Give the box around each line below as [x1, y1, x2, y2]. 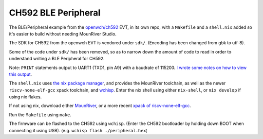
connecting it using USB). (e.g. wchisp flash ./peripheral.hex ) [9, 127, 148, 133]
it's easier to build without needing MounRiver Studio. [9, 31, 117, 36]
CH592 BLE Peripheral [9, 7, 101, 18]
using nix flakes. [9, 94, 42, 100]
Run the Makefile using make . [9, 112, 72, 118]
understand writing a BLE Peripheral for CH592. [9, 56, 105, 62]
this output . [9, 71, 32, 77]
